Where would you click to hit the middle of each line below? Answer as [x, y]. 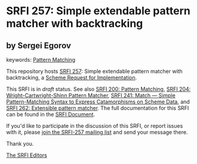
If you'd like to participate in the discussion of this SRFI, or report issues [95, 126]
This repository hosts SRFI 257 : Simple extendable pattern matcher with [95, 71]
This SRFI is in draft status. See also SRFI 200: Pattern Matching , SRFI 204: [98, 89]
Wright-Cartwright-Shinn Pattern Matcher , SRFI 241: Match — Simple [91, 95]
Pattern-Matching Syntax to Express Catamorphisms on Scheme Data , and [98, 102]
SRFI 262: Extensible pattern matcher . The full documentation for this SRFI [98, 108]
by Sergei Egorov [39, 45]
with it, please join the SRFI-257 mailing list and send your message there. [97, 132]
